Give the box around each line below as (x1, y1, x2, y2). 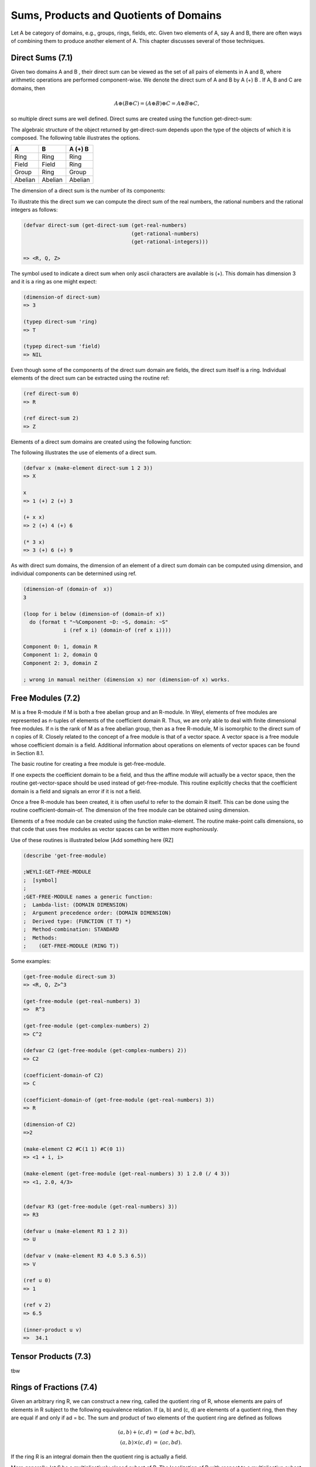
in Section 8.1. (11, 750, 44, 757)
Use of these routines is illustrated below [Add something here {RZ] (11, 836, 174, 843)
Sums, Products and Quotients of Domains (11, 9, 222, 22)
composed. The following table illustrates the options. (11, 134, 140, 141)
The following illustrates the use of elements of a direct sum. (11, 449, 157, 456)
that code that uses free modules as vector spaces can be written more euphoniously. (11, 826, 219, 833)
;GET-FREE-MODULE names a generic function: (23, 893, 153, 900)
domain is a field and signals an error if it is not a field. (11, 787, 142, 795)
